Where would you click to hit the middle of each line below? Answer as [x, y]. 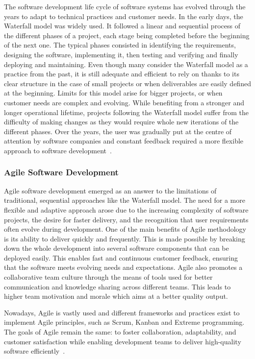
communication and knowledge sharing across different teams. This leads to [117, 286]
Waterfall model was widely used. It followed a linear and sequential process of [122, 26]
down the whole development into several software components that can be [116, 248]
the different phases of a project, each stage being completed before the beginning [127, 35]
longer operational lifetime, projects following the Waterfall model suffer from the [126, 112]
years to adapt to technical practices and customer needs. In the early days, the [124, 16]
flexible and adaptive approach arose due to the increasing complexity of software [126, 209]
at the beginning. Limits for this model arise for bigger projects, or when [113, 93]
